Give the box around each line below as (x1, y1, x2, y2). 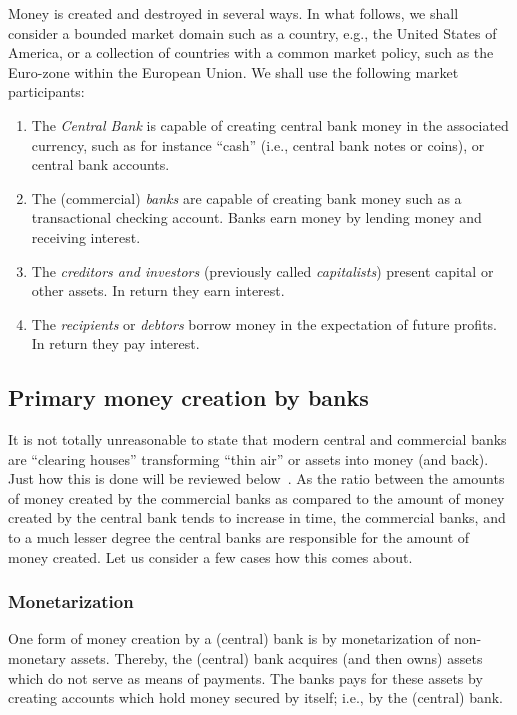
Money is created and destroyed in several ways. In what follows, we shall (8, 3, 459, 23)
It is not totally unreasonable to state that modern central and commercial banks (8, 429, 507, 450)
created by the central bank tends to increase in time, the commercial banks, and (8, 507, 506, 528)
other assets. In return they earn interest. (31, 280, 285, 301)
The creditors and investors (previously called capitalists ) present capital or (31, 260, 494, 281)
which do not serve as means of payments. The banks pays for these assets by (8, 667, 483, 688)
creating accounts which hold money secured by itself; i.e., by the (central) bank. (8, 687, 504, 708)
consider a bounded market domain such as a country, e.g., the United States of (8, 22, 497, 43)
